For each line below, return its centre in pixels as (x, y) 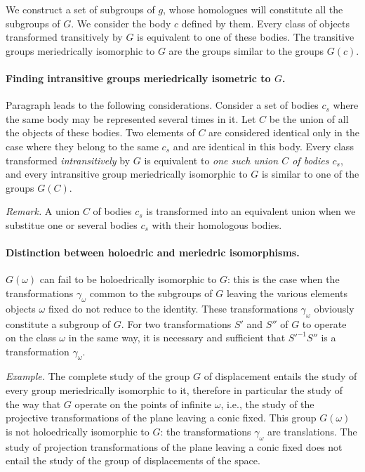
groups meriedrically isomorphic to (80, 50)
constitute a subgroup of (58, 323)
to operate (324, 323)
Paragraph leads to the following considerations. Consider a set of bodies (162, 105)
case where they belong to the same (82, 146)
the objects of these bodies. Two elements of (100, 132)
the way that (33, 404)
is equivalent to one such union (211, 160)
